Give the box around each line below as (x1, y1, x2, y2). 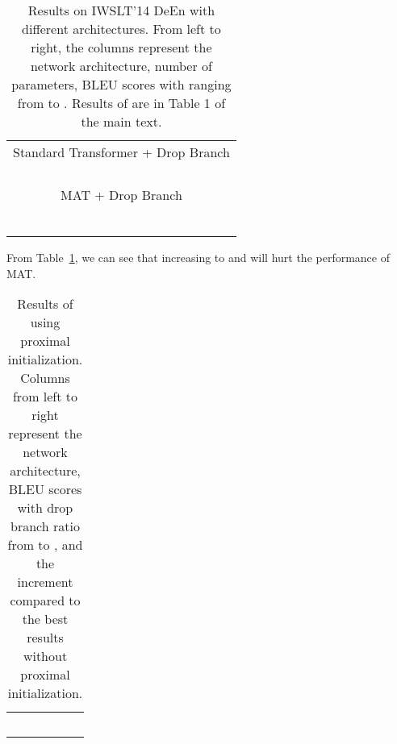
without (23, 646, 68, 666)
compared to (10, 591, 81, 610)
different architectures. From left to (22, 19, 221, 38)
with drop (17, 498, 73, 517)
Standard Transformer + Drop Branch (13, 143, 230, 161)
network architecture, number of (30, 56, 212, 75)
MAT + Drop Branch (61, 185, 182, 204)
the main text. (81, 112, 162, 131)
